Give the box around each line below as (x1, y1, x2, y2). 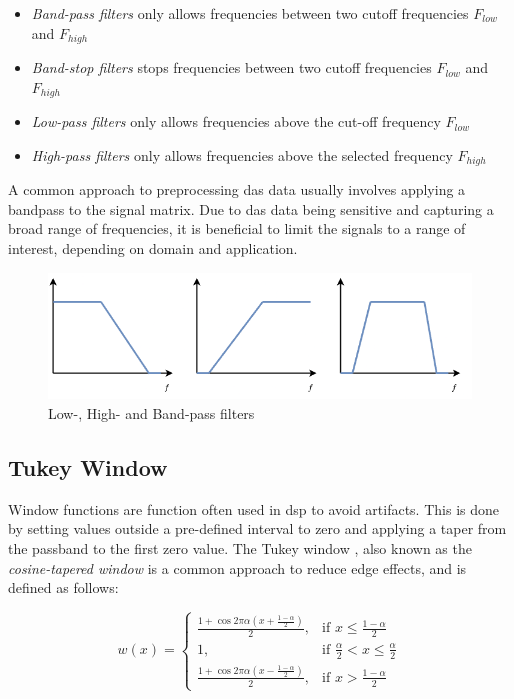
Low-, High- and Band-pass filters (48, 403, 255, 424)
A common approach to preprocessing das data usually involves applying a (8, 179, 466, 200)
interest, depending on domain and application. (8, 237, 298, 258)
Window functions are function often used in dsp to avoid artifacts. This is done (8, 498, 499, 519)
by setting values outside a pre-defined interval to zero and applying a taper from (8, 518, 507, 539)
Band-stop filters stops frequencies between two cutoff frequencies (31, 57, 432, 78)
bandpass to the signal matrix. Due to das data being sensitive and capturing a (8, 198, 494, 219)
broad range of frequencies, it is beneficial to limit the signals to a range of (8, 218, 466, 239)
